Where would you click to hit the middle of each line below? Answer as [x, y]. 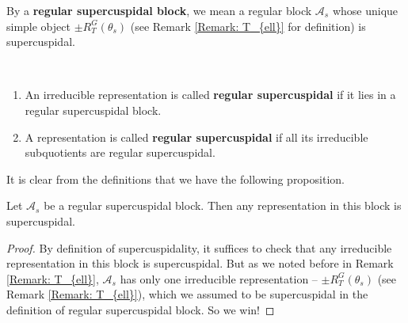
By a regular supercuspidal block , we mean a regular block [159, 10]
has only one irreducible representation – [219, 278]
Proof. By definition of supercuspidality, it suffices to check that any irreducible [199, 247]
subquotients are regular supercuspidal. [120, 152]
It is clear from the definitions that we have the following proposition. [175, 179]
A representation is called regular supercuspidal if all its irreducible [196, 137]
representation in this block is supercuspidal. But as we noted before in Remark [200, 263]
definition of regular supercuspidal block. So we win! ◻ [141, 309]
